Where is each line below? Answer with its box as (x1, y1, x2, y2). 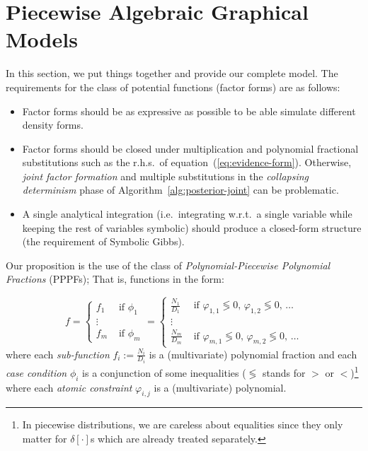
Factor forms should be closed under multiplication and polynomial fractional (22, 141, 359, 156)
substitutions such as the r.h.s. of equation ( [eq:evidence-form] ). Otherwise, (22, 155, 352, 170)
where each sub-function (6, 346, 110, 361)
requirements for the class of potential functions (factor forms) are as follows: (6, 79, 340, 94)
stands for (263, 365, 306, 380)
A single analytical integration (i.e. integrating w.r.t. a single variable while (22, 206, 352, 221)
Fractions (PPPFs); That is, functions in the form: (6, 271, 224, 286)
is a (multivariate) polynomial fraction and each (149, 346, 357, 361)
